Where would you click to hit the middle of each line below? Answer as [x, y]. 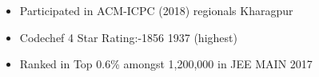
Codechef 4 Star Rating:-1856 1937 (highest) [128, 37]
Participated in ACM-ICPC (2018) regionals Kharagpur [156, 10]
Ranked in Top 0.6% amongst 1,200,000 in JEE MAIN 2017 [166, 64]
